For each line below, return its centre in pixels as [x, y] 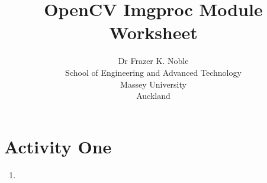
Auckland [153, 96]
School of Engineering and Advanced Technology [153, 72]
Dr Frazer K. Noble [153, 61]
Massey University [153, 84]
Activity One [58, 146]
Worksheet [153, 32]
